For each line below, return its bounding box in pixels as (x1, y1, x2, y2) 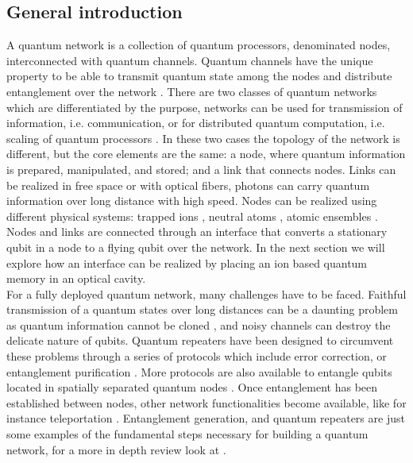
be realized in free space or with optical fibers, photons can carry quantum (6, 176, 370, 193)
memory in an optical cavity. (6, 270, 146, 287)
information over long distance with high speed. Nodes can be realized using (6, 192, 377, 209)
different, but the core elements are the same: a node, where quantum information (6, 145, 406, 162)
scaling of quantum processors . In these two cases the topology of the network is (6, 129, 400, 146)
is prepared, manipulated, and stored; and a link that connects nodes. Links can (6, 160, 396, 177)
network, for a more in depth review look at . (6, 441, 226, 457)
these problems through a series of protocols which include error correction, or (6, 348, 387, 365)
